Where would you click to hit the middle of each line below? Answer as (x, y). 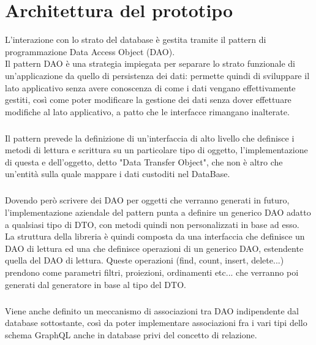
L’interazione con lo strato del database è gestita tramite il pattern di (136, 40)
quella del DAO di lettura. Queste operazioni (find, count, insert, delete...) (145, 260)
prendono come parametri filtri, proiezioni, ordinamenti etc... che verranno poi (152, 272)
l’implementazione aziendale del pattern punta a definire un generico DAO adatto (158, 212)
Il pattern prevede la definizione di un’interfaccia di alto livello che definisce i (150, 138)
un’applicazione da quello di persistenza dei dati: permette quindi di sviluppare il (157, 75)
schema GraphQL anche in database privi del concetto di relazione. (131, 334)
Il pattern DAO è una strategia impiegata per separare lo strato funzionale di (150, 63)
